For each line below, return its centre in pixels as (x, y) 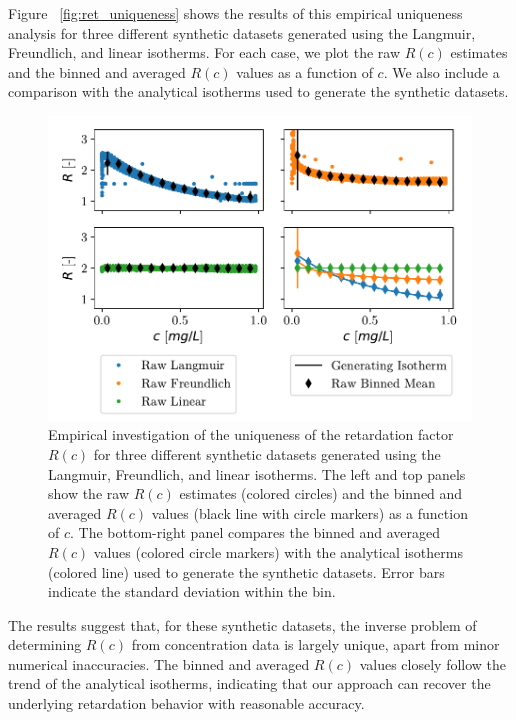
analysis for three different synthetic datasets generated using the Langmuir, (242, 32)
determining (45, 644)
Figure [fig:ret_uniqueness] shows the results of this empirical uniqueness (235, 13)
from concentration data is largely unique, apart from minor (315, 644)
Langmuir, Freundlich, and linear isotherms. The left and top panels (257, 473)
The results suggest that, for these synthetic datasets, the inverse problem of (242, 624)
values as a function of (304, 71)
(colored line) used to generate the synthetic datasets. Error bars (246, 571)
